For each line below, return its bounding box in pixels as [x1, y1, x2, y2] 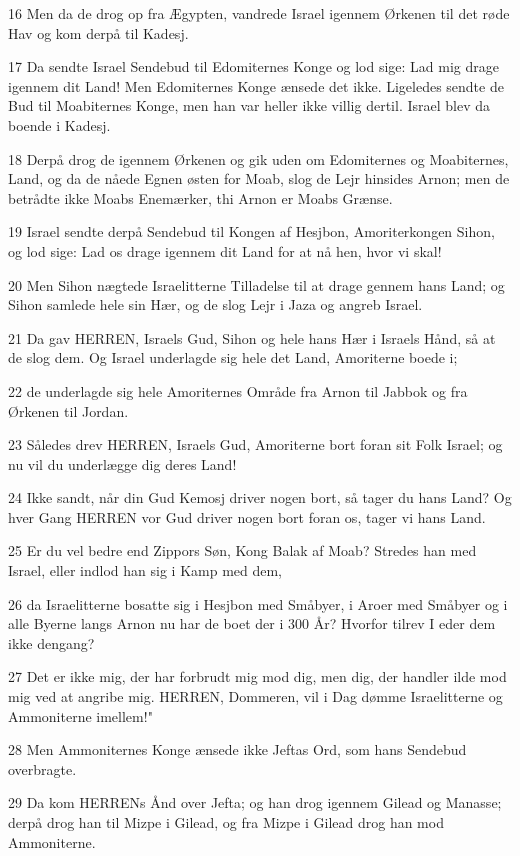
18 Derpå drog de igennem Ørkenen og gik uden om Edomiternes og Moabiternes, [8, 148, 509, 169]
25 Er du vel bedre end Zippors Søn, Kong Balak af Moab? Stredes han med [8, 540, 477, 561]
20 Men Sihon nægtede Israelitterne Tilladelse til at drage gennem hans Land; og [8, 274, 505, 295]
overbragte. [8, 758, 77, 779]
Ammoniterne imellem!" [8, 705, 153, 726]
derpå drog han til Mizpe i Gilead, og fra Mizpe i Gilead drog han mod [8, 812, 444, 832]
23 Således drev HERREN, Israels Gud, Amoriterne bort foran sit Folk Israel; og [8, 434, 503, 455]
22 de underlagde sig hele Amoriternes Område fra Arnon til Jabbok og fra [8, 380, 468, 401]
